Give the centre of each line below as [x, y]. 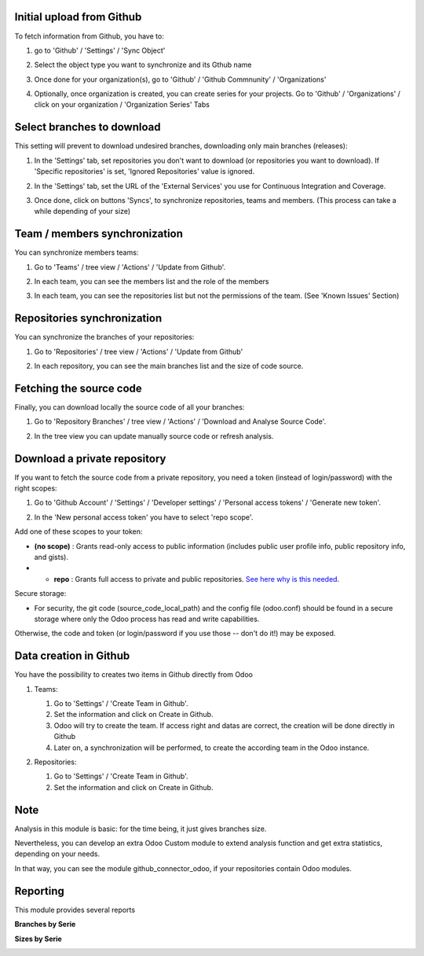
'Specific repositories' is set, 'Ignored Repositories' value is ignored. [144, 171]
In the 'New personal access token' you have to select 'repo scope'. [144, 517]
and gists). [51, 557]
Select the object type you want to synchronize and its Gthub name [143, 65]
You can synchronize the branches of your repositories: [104, 337]
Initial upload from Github [78, 17]
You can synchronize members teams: [77, 252]
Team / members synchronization [99, 234]
